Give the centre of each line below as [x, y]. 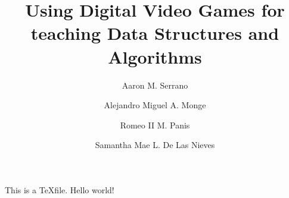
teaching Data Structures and [155, 33]
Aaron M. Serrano [155, 85]
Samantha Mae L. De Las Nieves [155, 145]
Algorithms [155, 56]
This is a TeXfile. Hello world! [60, 189]
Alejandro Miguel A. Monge [155, 105]
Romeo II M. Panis [155, 125]
